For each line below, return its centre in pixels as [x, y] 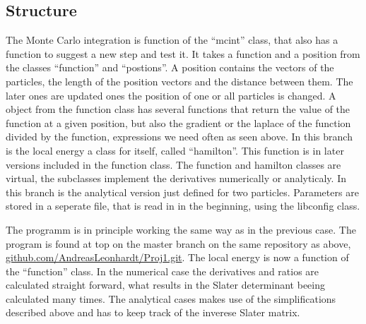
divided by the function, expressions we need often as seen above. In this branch [179, 137]
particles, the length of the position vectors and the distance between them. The [179, 81]
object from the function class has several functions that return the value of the [178, 109]
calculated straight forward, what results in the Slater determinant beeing [165, 285]
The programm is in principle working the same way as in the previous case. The [181, 229]
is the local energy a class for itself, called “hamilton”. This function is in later [175, 150]
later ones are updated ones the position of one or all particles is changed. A [171, 95]
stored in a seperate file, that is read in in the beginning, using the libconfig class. [183, 206]
